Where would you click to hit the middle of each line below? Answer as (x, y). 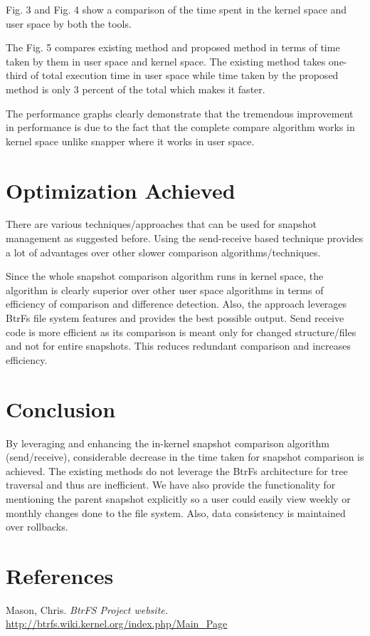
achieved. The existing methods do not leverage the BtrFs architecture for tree (177, 470)
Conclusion (61, 408)
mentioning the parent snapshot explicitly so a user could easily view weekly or (178, 498)
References (60, 575)
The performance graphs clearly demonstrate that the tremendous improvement (180, 113)
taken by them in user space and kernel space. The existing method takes (166, 61)
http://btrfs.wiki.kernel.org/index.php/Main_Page (117, 624)
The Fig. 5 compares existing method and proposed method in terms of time (173, 47)
